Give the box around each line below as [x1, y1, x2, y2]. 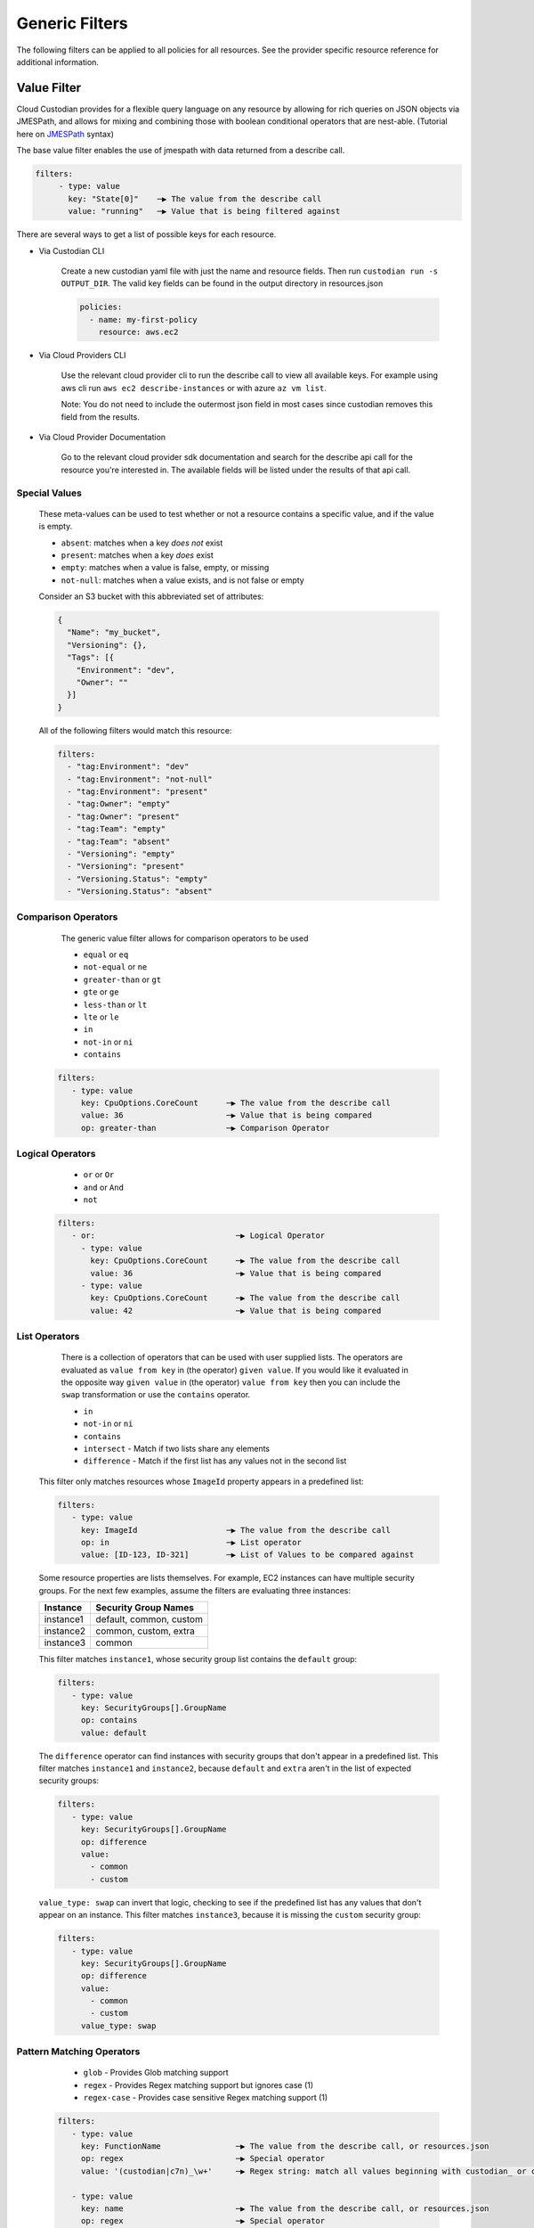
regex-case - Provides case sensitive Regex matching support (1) [83, 2093, 328, 2103]
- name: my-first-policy [89, 315, 198, 324]
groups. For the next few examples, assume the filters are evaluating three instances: [38, 1585, 352, 1595]
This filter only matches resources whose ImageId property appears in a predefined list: [38, 1476, 364, 1487]
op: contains [80, 1716, 138, 1725]
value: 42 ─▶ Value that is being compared [90, 1306, 382, 1315]
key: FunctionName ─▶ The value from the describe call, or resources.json [80, 2141, 489, 2151]
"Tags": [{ [67, 652, 115, 663]
